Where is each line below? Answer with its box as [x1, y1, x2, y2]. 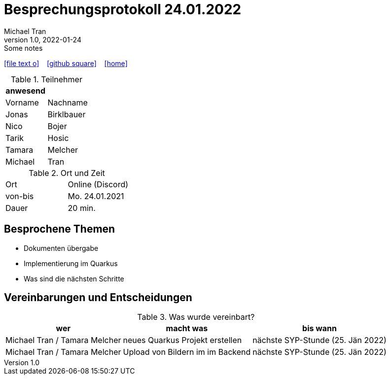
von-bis [5, 191, 34, 201]
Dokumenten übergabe [24, 243, 99, 252]
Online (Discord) [68, 179, 129, 189]
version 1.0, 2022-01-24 [4, 35, 81, 44]
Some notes [4, 43, 43, 52]
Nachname [47, 97, 88, 107]
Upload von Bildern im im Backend [123, 347, 251, 357]
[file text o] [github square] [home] [4, 59, 128, 68]
